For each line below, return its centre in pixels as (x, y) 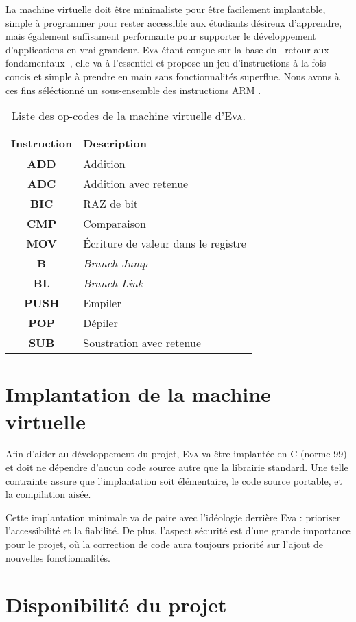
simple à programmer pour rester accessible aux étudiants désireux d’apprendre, (174, 22)
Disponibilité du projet (116, 605)
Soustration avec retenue (142, 343)
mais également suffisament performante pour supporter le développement (161, 36)
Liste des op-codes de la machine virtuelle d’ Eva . (128, 116)
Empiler (102, 303)
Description (115, 143)
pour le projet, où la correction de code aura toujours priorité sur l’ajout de (164, 544)
